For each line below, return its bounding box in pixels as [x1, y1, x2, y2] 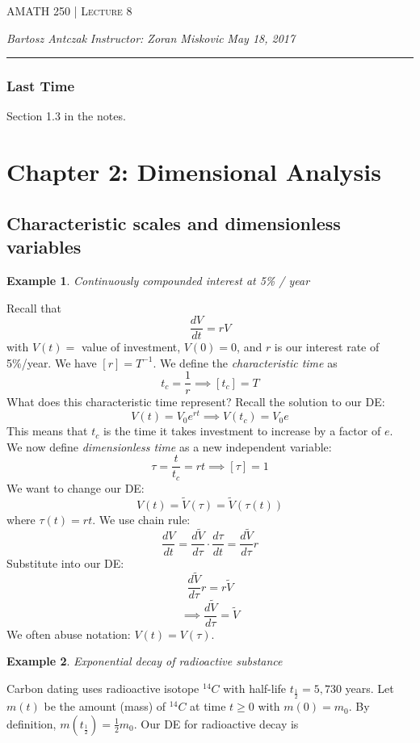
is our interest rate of [274, 338, 380, 355]
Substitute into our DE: [6, 554, 124, 571]
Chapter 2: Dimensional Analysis [6, 155, 381, 188]
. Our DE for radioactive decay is [133, 715, 299, 732]
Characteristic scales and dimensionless [6, 210, 341, 235]
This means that [6, 422, 88, 439]
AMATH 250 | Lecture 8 [6, 2, 132, 19]
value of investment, [81, 338, 181, 355]
